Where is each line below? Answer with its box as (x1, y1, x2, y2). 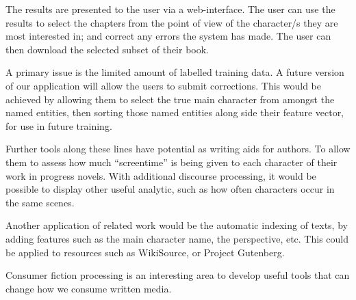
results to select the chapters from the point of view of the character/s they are (5, 15, 338, 29)
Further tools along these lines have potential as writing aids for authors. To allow (5, 141, 351, 156)
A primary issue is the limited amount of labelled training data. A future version (5, 65, 344, 79)
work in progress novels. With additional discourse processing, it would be (5, 168, 316, 182)
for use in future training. (5, 118, 112, 133)
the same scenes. (5, 195, 75, 209)
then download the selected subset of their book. (5, 42, 209, 56)
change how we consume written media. (5, 281, 172, 295)
